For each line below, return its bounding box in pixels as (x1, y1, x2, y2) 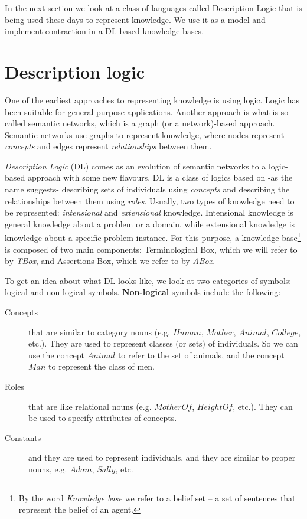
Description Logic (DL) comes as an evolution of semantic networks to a (5, 159, 266, 172)
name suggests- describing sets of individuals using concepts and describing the (5, 183, 290, 195)
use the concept (28, 348, 84, 361)
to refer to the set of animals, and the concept (117, 348, 285, 361)
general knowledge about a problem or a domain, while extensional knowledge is (5, 217, 295, 230)
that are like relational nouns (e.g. (28, 400, 152, 412)
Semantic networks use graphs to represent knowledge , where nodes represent (5, 128, 285, 141)
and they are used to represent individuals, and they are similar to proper (28, 451, 296, 463)
